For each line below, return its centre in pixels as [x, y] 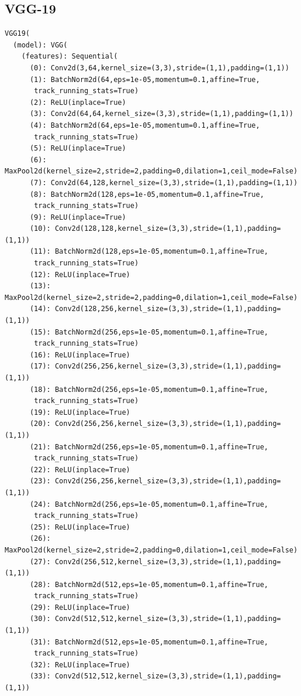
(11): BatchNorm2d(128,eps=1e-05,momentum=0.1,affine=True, [149, 252]
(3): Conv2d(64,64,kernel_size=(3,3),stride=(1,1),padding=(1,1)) [161, 114]
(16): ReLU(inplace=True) [80, 355]
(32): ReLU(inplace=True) [80, 665]
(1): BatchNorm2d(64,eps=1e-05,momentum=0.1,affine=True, [145, 79]
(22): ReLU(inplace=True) [80, 470]
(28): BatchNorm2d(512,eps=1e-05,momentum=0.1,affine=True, [149, 584]
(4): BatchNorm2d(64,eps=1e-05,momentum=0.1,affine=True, [145, 125]
